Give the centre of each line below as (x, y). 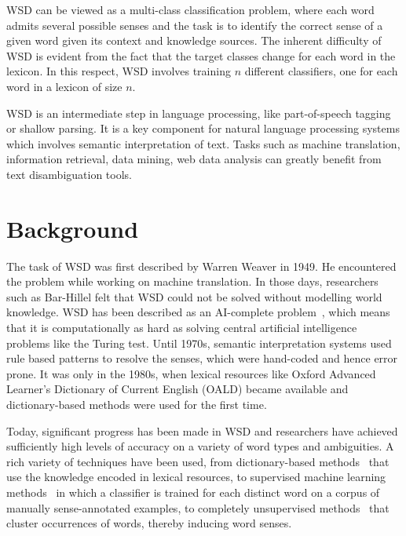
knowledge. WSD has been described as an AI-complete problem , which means (198, 312)
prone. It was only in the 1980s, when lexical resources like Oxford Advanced (191, 373)
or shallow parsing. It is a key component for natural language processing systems (203, 128)
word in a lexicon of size (64, 86)
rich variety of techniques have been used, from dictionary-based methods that (198, 461)
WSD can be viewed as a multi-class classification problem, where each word (190, 9)
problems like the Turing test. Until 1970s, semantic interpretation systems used (199, 343)
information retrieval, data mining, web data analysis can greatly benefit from (194, 159)
